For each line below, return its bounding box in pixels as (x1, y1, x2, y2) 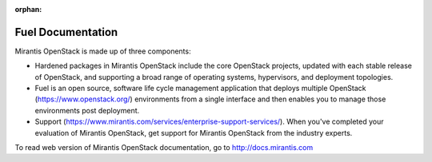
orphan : (14, 5, 42, 14)
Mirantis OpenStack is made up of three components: (14, 46, 191, 56)
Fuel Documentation (14, 25, 118, 39)
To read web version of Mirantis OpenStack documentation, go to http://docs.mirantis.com (14, 143, 314, 152)
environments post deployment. (34, 105, 140, 115)
